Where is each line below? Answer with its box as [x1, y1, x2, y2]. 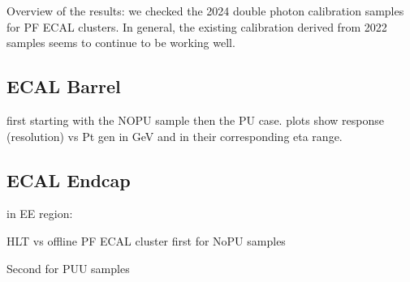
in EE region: [6, 205, 73, 222]
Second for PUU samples [6, 259, 130, 276]
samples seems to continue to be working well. [6, 34, 235, 51]
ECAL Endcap [6, 167, 131, 192]
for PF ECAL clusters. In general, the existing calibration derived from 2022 [6, 18, 387, 35]
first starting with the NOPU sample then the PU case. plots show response [6, 111, 385, 128]
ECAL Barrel [6, 74, 121, 99]
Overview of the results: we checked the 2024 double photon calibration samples [6, 2, 404, 19]
